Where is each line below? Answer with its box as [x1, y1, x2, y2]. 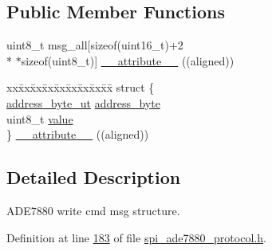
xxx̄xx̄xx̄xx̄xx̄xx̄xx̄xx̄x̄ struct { [6, 79, 155, 96]
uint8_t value [6, 110, 73, 127]
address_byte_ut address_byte [6, 94, 160, 111]
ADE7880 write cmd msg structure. [6, 202, 180, 218]
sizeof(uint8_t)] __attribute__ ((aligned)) [21, 52, 235, 69]
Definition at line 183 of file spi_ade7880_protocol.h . [6, 229, 266, 245]
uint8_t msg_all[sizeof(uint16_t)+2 [6, 37, 183, 53]
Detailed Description [6, 165, 181, 190]
